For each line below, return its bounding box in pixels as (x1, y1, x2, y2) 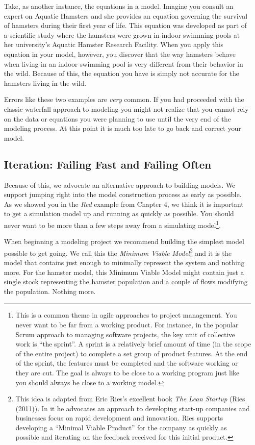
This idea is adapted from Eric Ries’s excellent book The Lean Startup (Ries (15, 394, 245, 404)
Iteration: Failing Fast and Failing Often (4, 156, 211, 172)
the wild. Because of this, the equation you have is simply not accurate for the (4, 68, 239, 78)
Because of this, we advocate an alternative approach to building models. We (4, 179, 235, 190)
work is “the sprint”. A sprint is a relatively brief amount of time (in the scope (15, 339, 251, 349)
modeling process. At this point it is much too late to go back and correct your (4, 123, 241, 133)
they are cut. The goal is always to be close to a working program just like (15, 367, 239, 377)
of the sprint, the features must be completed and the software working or (15, 358, 238, 368)
